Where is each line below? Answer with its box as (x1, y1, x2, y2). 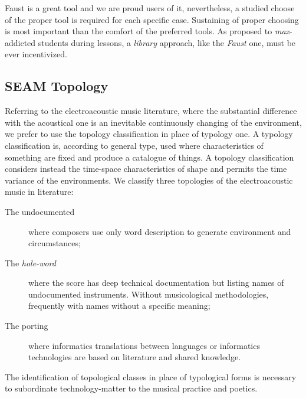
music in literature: (5, 185, 74, 198)
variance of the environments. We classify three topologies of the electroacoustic (5, 174, 293, 186)
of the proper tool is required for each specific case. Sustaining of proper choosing (5, 13, 299, 25)
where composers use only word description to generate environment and (28, 225, 291, 237)
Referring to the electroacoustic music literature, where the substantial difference (5, 105, 297, 117)
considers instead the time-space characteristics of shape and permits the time (5, 162, 287, 175)
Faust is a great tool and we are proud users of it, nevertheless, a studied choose (5, 2, 295, 14)
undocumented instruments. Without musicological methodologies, (28, 288, 269, 300)
